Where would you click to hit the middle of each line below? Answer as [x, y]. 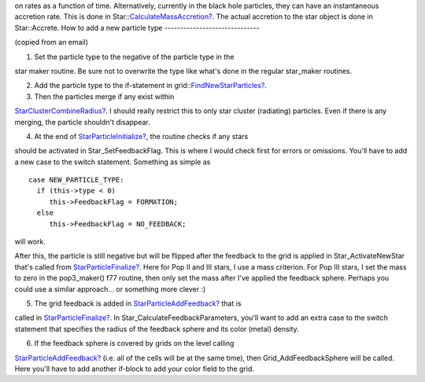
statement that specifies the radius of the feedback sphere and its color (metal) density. [157, 329]
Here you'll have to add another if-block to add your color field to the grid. [135, 369]
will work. [30, 242]
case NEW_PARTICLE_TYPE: [76, 180]
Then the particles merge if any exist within [104, 96]
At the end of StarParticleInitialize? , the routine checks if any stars [141, 136]
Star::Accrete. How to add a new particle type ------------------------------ [137, 28]
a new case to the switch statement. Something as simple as [113, 162]
